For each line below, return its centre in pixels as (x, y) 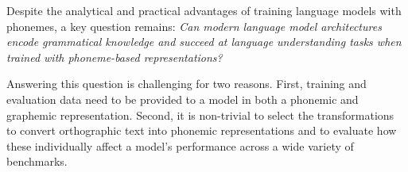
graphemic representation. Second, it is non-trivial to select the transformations (200, 115)
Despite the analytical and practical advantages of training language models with (204, 10)
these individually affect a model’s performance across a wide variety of (180, 145)
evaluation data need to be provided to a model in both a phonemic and (183, 99)
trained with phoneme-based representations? (115, 57)
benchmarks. (37, 161)
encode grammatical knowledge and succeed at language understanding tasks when (204, 42)
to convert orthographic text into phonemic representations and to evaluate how (202, 130)
